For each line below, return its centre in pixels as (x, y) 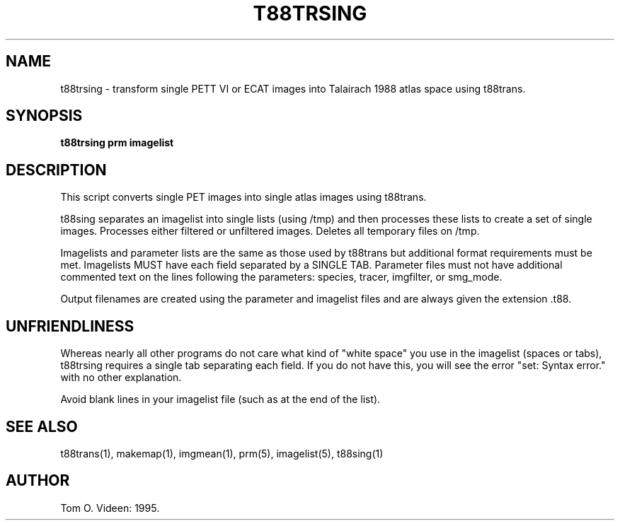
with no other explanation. (121, 378)
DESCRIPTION (56, 170)
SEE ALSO (42, 426)
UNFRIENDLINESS (70, 326)
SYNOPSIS (44, 116)
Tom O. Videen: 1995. (110, 508)
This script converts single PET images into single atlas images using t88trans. (243, 197)
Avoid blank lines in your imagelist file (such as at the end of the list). (220, 399)
